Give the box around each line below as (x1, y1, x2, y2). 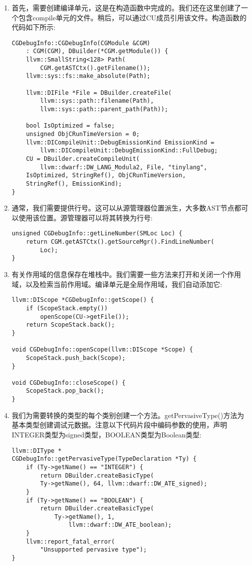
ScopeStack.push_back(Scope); (26, 354, 126, 361)
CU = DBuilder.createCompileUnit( (26, 155, 140, 162)
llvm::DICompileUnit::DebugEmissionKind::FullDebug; (40, 147, 218, 154)
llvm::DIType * (11, 447, 62, 454)
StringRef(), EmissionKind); (26, 180, 122, 187)
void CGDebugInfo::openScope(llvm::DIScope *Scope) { (11, 346, 193, 353)
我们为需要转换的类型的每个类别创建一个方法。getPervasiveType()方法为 (11, 410, 244, 420)
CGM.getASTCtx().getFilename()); (40, 64, 150, 71)
